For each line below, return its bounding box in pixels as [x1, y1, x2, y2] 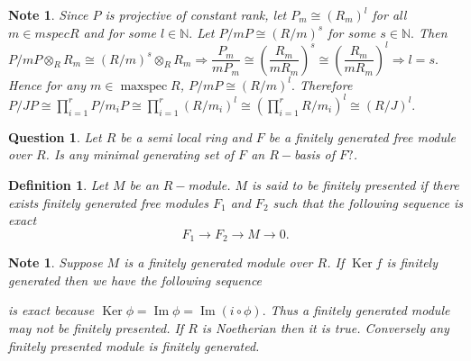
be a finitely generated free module [268, 127, 457, 146]
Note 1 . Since [8, 5, 88, 23]
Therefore [299, 75, 353, 94]
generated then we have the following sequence [8, 270, 263, 289]
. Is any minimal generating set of [45, 145, 235, 164]
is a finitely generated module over [124, 253, 313, 272]
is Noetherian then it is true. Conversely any [201, 318, 449, 337]
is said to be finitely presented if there [252, 175, 459, 194]
